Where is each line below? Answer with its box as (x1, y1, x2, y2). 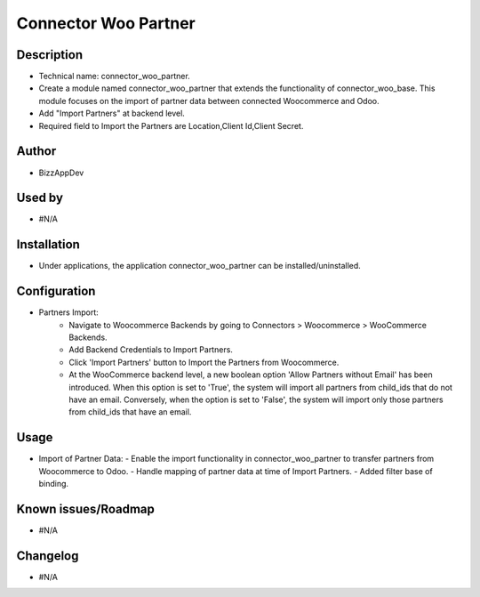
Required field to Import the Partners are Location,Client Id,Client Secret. (38, 120, 304, 131)
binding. (38, 479, 69, 489)
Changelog (16, 548, 79, 563)
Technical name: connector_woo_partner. (38, 71, 190, 82)
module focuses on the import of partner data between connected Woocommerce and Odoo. (38, 95, 380, 106)
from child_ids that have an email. (68, 407, 192, 417)
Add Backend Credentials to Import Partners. (68, 344, 233, 355)
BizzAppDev (38, 167, 84, 178)
